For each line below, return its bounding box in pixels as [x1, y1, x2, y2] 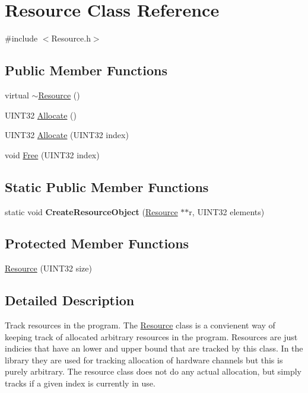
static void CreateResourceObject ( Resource [5, 205, 178, 218]
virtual [5, 88, 29, 101]
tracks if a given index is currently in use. [5, 377, 155, 389]
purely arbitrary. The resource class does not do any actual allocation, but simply [5, 365, 301, 378]
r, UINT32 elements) [189, 205, 265, 218]
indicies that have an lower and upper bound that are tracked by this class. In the [5, 342, 303, 354]
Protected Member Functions [5, 234, 189, 253]
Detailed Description [5, 291, 135, 309]
